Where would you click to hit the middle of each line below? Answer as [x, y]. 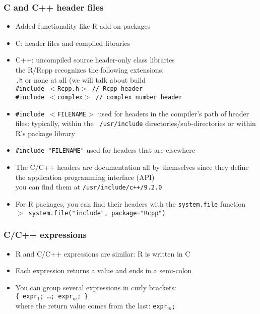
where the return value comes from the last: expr [91, 305]
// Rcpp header [117, 89]
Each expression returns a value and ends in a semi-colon [104, 270]
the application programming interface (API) [85, 177]
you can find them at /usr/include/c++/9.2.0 [89, 187]
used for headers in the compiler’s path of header [174, 113]
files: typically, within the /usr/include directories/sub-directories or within [136, 123]
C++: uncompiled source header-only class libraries [95, 60]
